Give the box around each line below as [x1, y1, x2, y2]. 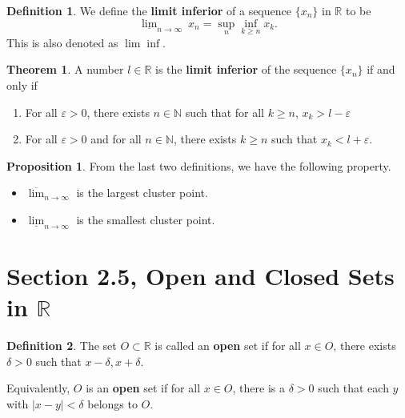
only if [6, 77, 38, 93]
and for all [90, 131, 142, 147]
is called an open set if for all [154, 337, 301, 354]
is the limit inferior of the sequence [155, 61, 337, 78]
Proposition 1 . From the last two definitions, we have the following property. [6, 157, 391, 174]
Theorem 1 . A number [6, 61, 124, 78]
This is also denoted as [6, 34, 118, 50]
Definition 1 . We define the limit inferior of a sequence [6, 2, 291, 18]
